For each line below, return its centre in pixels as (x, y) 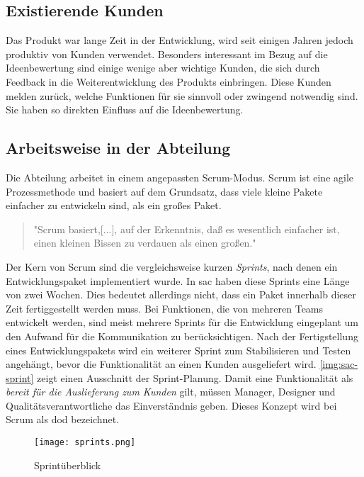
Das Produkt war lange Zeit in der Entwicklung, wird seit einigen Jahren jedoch (180, 40)
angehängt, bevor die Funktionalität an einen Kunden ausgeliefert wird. (161, 364)
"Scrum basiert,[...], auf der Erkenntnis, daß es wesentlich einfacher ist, (187, 229)
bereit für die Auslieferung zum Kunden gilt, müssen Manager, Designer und (171, 392)
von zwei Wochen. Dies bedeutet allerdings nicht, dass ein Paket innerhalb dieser (181, 294)
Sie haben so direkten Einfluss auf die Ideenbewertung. (125, 110)
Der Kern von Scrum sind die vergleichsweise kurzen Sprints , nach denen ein (172, 266)
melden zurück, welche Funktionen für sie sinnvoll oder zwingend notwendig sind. (182, 95)
